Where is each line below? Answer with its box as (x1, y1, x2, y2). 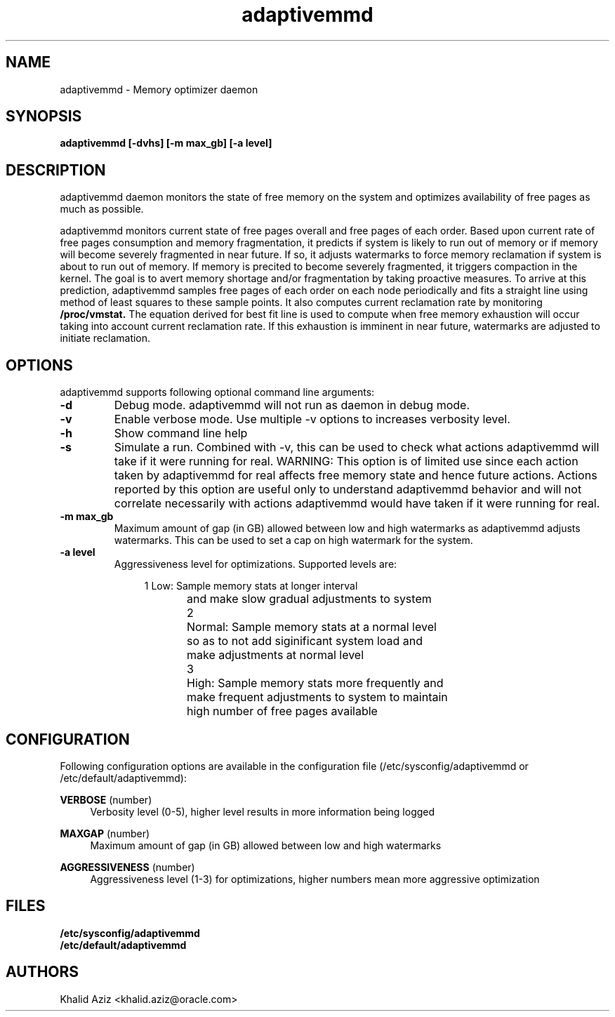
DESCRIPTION (6, 161, 106, 179)
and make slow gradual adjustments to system (187, 592, 432, 606)
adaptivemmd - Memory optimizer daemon (60, 83, 258, 95)
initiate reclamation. (60, 332, 151, 345)
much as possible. (60, 203, 144, 215)
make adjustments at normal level (187, 648, 364, 663)
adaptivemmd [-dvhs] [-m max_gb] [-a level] (60, 137, 272, 149)
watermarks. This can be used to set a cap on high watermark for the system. (114, 534, 473, 547)
